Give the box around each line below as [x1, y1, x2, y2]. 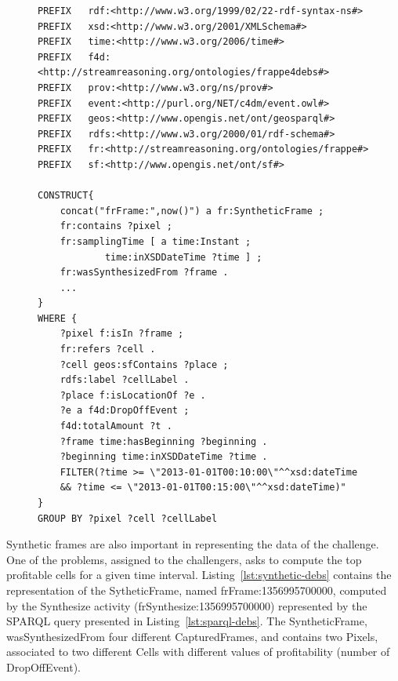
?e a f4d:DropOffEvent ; [60, 405, 190, 417]
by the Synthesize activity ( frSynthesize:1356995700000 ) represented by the [6, 597, 367, 614]
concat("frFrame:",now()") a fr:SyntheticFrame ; [60, 205, 324, 217]
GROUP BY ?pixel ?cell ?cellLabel [38, 512, 218, 524]
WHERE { [38, 312, 78, 324]
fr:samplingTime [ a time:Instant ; [60, 235, 251, 247]
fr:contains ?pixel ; [60, 220, 172, 232]
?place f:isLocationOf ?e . [60, 389, 206, 401]
